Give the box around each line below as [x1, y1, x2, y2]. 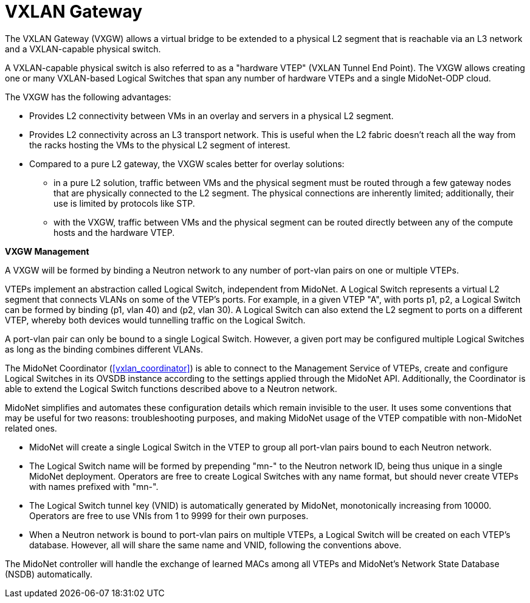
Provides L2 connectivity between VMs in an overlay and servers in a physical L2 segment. [29, 110, 394, 121]
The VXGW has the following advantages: [5, 91, 171, 102]
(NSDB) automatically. [5, 568, 93, 579]
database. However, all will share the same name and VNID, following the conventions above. [29, 539, 402, 550]
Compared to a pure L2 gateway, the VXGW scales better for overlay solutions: [29, 158, 345, 169]
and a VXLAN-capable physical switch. [5, 43, 161, 54]
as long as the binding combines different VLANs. [5, 343, 204, 354]
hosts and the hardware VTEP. [53, 227, 175, 238]
